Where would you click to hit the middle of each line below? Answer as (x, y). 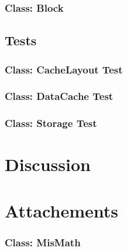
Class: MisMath (43, 242)
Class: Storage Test (51, 123)
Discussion (48, 164)
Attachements (61, 210)
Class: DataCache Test (59, 96)
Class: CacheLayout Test (64, 69)
